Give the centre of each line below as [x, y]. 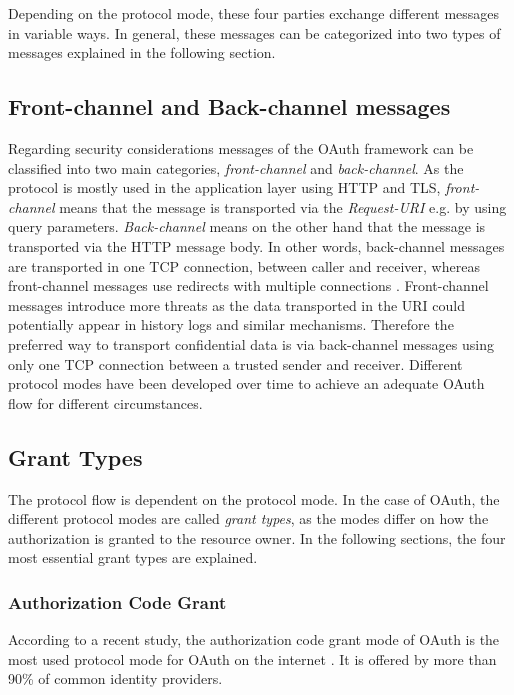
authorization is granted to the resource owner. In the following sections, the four [257, 537]
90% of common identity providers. [115, 678]
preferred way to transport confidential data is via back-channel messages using [251, 343]
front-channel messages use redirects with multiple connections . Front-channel [248, 285]
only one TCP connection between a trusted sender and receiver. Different [235, 363]
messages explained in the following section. [142, 52]
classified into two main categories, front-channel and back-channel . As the [236, 167]
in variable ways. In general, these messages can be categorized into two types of [254, 32]
